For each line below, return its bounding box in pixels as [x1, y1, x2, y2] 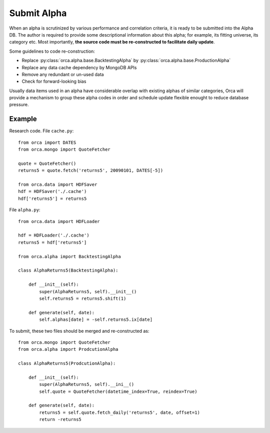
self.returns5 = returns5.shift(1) [39, 296, 126, 301]
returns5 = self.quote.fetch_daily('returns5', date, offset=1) [39, 409, 200, 415]
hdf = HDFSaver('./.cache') [18, 188, 87, 194]
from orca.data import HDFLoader [18, 219, 100, 224]
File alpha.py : [9, 207, 40, 213]
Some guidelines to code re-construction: [9, 48, 95, 54]
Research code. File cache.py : [9, 128, 74, 134]
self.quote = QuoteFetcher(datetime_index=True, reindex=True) [39, 388, 197, 394]
